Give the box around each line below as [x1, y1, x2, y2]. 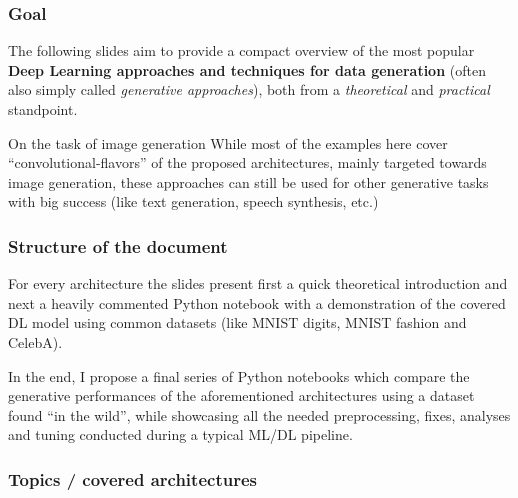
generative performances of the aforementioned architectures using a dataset [8, 385, 475, 406]
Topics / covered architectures [8, 466, 257, 491]
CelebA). [8, 331, 63, 352]
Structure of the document [8, 233, 228, 258]
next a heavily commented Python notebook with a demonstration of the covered [8, 292, 506, 313]
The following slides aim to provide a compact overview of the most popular [8, 40, 475, 61]
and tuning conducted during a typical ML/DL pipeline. [8, 424, 353, 445]
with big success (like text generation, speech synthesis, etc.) [8, 191, 379, 212]
